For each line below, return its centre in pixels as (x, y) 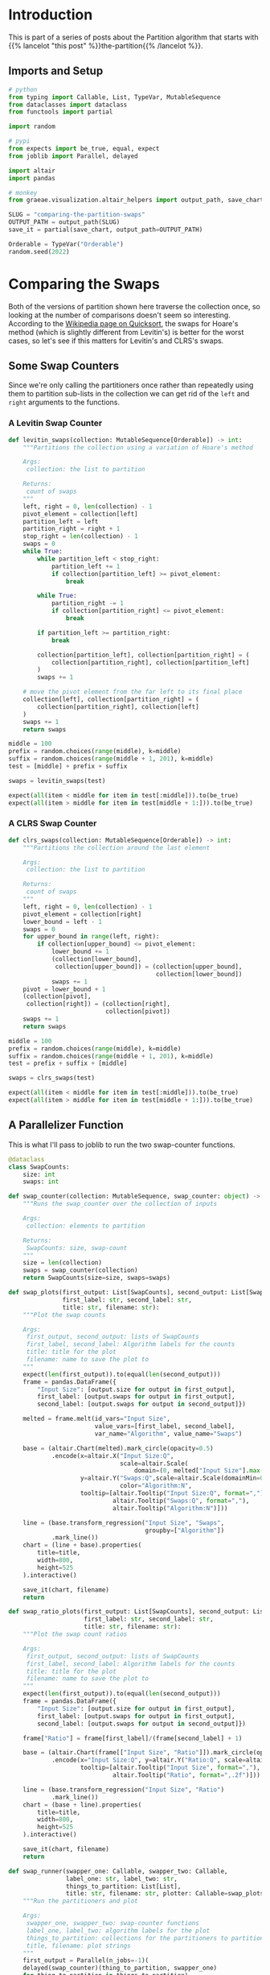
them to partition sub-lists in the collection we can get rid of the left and (129, 394)
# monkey (23, 193)
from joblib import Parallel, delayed (73, 156)
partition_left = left (61, 521)
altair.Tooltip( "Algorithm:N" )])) (170, 1508)
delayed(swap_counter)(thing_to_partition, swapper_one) (120, 1968)
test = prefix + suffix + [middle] (68, 1064)
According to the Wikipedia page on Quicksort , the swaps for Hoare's (123, 323)
